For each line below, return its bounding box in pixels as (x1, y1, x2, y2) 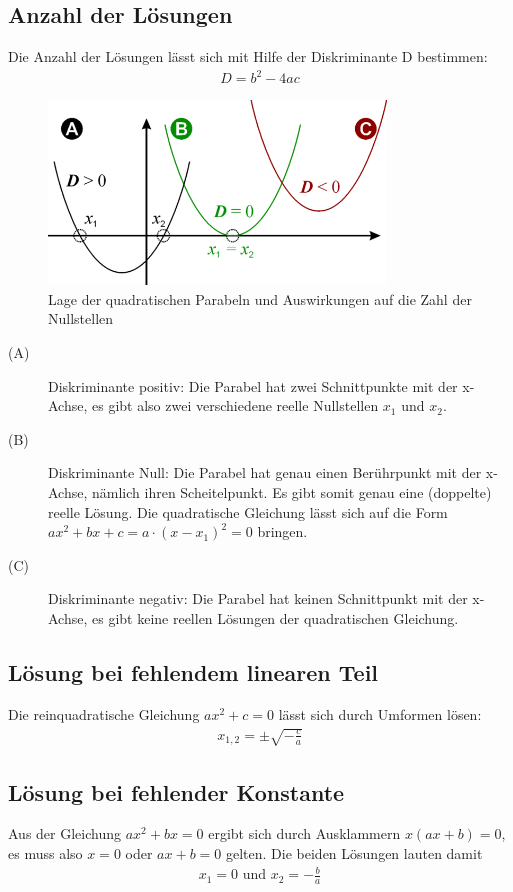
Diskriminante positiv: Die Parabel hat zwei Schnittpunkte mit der (48, 375, 458, 396)
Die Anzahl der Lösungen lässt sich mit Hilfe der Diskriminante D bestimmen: (8, 46, 488, 67)
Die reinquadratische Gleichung (8, 703, 200, 724)
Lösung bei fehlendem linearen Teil (8, 656, 379, 687)
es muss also (8, 842, 83, 863)
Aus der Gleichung (8, 823, 121, 844)
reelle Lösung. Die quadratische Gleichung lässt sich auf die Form (48, 501, 448, 522)
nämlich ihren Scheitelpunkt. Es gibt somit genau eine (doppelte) (92, 482, 492, 503)
